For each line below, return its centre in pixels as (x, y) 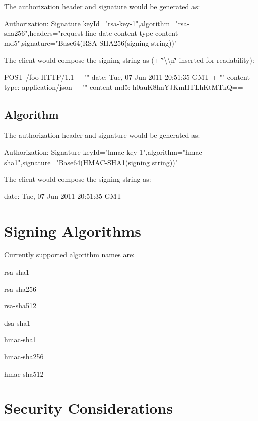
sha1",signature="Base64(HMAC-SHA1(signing (77, 162)
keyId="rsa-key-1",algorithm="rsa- (136, 23)
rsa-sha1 (17, 272)
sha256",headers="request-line (50, 33)
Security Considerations (89, 408)
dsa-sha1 (17, 322)
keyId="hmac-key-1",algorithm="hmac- (144, 152)
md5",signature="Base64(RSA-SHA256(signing (77, 43)
